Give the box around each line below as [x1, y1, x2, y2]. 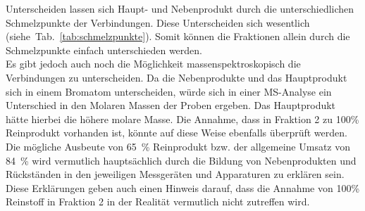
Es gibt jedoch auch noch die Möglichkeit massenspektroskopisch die [6, 56, 301, 71]
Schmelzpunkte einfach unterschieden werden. [6, 42, 202, 57]
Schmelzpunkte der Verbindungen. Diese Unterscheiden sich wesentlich [6, 15, 310, 30]
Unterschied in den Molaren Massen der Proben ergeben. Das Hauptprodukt [6, 98, 336, 113]
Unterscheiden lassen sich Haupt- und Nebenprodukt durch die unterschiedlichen [6, 1, 354, 15]
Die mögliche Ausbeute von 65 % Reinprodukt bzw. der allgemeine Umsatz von [6, 139, 351, 153]
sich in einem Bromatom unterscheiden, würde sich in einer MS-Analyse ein [6, 84, 332, 98]
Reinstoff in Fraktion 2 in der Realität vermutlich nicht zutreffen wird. [6, 194, 310, 209]
